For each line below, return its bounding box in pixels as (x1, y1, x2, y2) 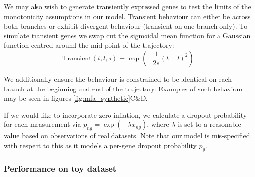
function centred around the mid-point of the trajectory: (4, 40, 174, 50)
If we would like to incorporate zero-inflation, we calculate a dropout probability (4, 109, 247, 119)
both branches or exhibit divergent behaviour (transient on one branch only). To (4, 21, 248, 31)
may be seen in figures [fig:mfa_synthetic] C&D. (4, 93, 148, 103)
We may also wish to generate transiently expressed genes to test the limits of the (4, 1, 251, 11)
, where (147, 119, 169, 129)
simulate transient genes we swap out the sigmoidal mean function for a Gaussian (4, 30, 251, 40)
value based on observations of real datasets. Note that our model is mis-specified (4, 130, 250, 141)
